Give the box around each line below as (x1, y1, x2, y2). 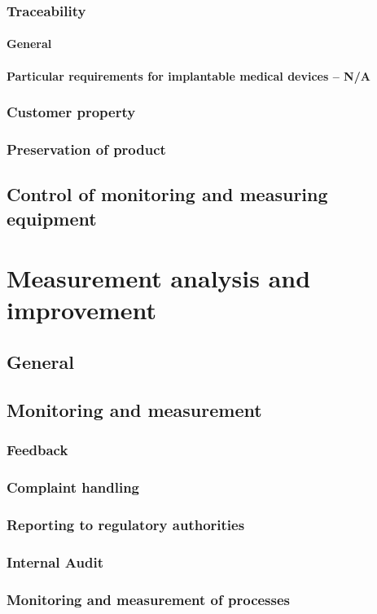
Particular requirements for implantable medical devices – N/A (7, 67, 370, 84)
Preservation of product (7, 138, 166, 159)
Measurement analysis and (7, 261, 311, 295)
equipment (7, 205, 97, 230)
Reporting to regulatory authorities (7, 514, 245, 534)
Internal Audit (7, 551, 103, 572)
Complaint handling (7, 476, 140, 497)
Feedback (7, 440, 68, 460)
